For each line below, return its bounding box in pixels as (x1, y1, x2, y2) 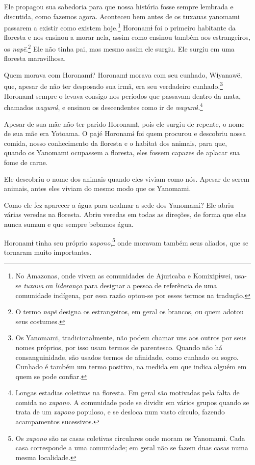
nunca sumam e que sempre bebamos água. (4, 219, 134, 229)
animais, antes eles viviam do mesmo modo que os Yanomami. (4, 183, 191, 193)
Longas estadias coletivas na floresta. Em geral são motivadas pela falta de (15, 387, 240, 398)
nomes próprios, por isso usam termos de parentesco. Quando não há (15, 342, 223, 352)
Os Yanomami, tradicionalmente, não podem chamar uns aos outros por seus (15, 332, 247, 343)
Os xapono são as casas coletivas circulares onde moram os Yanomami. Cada (15, 433, 245, 443)
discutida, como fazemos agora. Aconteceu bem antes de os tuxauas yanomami (4, 11, 240, 21)
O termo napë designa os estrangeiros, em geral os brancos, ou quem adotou (15, 306, 244, 317)
